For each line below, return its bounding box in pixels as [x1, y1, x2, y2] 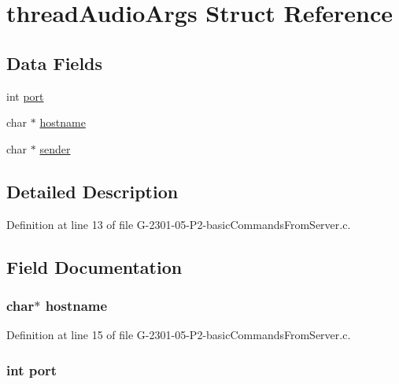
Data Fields [6, 50, 103, 75]
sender [39, 140, 71, 157]
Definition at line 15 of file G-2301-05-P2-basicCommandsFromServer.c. [6, 327, 351, 343]
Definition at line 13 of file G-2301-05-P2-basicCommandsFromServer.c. [6, 216, 351, 232]
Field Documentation [6, 254, 183, 279]
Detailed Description [6, 179, 179, 203]
